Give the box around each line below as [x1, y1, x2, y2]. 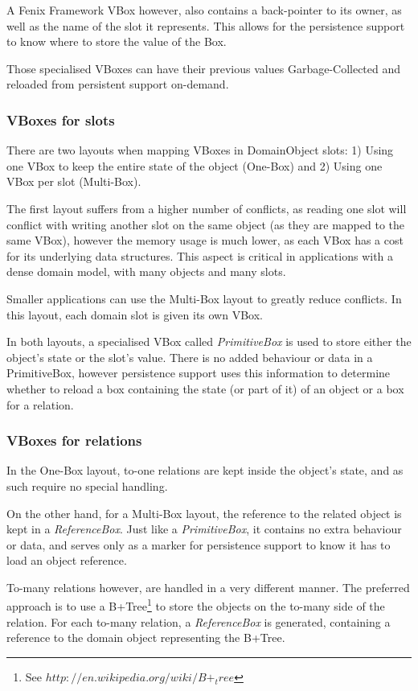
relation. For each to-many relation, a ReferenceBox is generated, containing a [6, 613, 391, 630]
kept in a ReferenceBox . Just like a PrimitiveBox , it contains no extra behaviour [6, 520, 402, 537]
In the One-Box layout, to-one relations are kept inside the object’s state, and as [6, 462, 404, 479]
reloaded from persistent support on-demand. [6, 76, 229, 93]
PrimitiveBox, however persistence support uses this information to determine [6, 364, 391, 381]
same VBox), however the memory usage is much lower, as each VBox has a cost [6, 232, 404, 249]
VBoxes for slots [6, 109, 115, 130]
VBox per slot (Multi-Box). [6, 173, 141, 190]
